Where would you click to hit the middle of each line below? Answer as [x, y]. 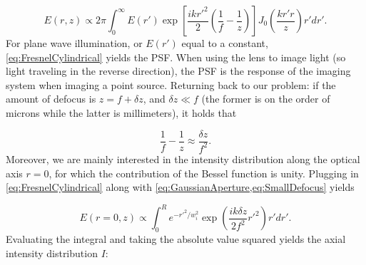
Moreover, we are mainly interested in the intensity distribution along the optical [183, 159]
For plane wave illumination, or [74, 43]
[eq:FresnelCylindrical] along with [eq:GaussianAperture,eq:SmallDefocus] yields [180, 187]
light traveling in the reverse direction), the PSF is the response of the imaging [178, 71]
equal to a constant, [225, 43]
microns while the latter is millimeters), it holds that [121, 112]
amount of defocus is [51, 99]
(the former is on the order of [266, 99]
